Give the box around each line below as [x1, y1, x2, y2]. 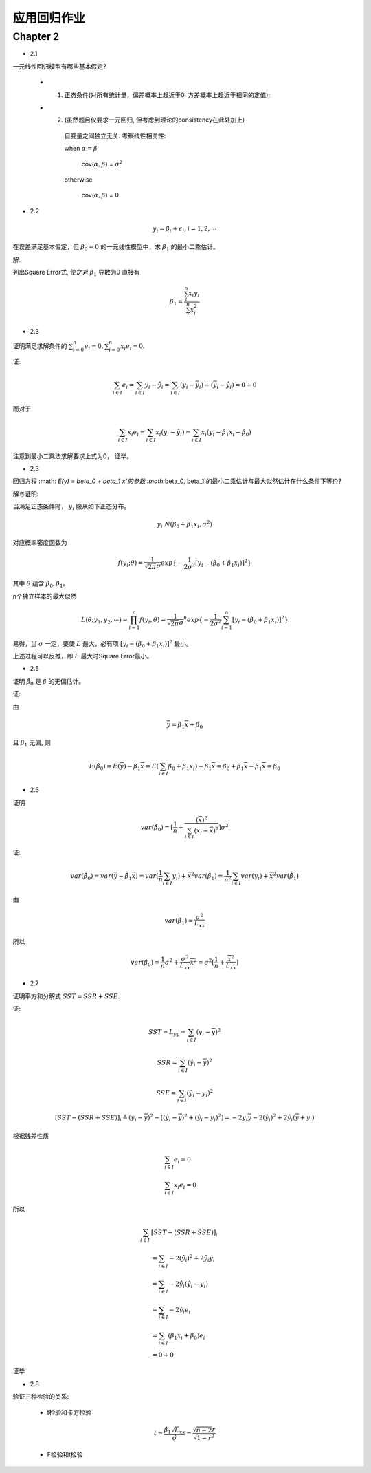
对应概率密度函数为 [12, 538, 67, 546]
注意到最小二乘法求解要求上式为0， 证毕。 [12, 451, 133, 460]
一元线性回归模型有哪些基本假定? [12, 62, 106, 70]
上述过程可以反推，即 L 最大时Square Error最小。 [12, 652, 153, 660]
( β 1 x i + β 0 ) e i [168, 1331, 205, 1341]
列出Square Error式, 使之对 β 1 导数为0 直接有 [12, 268, 141, 278]
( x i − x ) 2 [194, 826, 219, 836]
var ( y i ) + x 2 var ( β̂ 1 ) [240, 871, 299, 881]
